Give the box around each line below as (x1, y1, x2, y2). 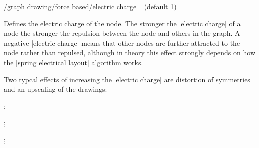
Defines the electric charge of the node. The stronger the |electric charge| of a (4, 18, 241, 28)
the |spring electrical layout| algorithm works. (4, 57, 143, 67)
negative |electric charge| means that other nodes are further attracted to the (4, 37, 240, 48)
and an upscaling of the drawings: (4, 84, 107, 94)
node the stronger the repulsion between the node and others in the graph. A (4, 28, 240, 38)
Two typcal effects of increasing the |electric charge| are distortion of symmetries (4, 74, 250, 84)
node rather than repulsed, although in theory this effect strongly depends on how (4, 47, 255, 58)
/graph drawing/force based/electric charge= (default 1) (4, 1, 177, 11)
